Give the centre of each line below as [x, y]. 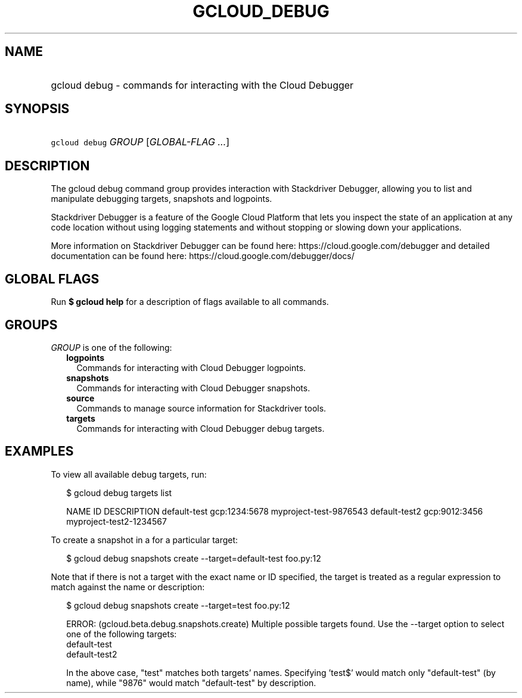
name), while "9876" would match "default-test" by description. [191, 683]
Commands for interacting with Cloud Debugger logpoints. [191, 367]
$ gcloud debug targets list [119, 493]
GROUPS [31, 325]
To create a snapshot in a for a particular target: [145, 540]
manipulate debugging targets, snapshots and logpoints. [161, 199]
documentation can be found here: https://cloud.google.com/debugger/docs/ [203, 256]
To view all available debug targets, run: [129, 474]
